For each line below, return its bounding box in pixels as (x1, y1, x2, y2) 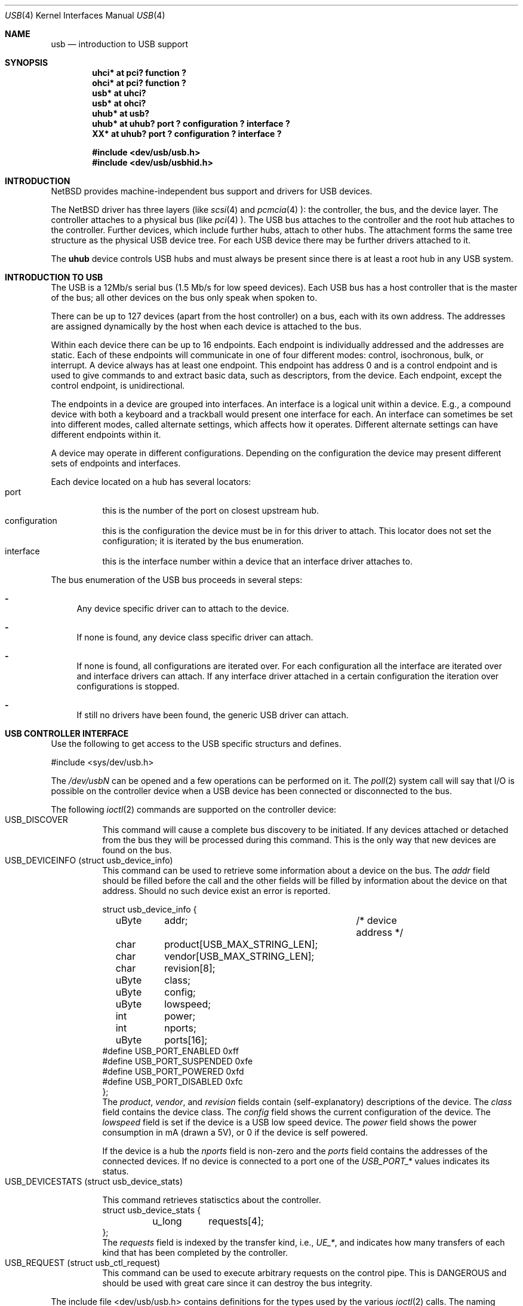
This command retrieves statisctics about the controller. (102, 1195, 321, 1205)
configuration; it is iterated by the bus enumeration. (102, 536, 304, 546)
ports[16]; (164, 1034, 208, 1046)
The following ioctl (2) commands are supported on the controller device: (51, 804, 337, 814)
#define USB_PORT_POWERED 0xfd (102, 1066, 244, 1076)
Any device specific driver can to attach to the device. (76, 603, 289, 614)
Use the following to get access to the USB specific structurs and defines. (51, 739, 342, 749)
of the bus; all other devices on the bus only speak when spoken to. (51, 292, 318, 303)
